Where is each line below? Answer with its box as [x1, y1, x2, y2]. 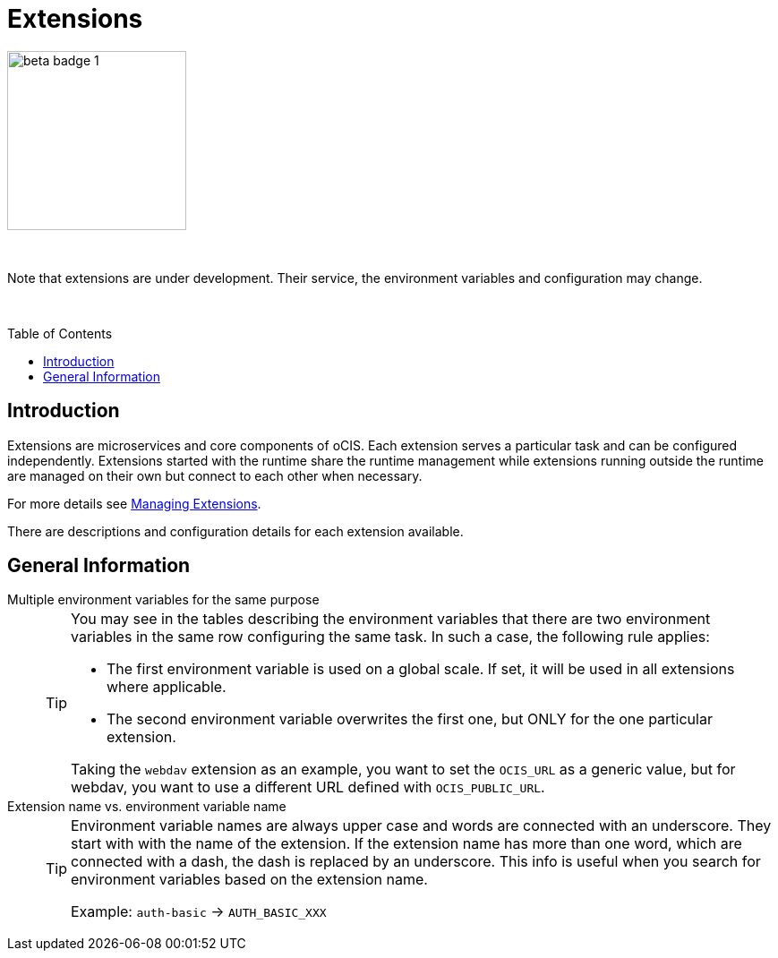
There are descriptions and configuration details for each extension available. [7, 523, 464, 539]
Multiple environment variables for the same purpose [7, 592, 320, 608]
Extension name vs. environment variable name [7, 799, 286, 815]
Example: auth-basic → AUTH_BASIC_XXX [71, 902, 327, 921]
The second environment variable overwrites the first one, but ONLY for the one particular [107, 710, 713, 729]
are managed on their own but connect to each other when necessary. [7, 467, 423, 483]
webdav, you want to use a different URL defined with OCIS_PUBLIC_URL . [71, 778, 545, 797]
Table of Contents [7, 325, 113, 341]
